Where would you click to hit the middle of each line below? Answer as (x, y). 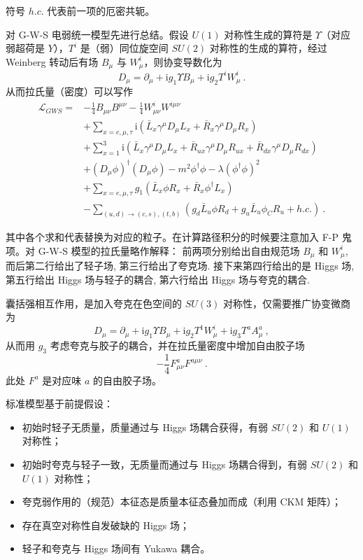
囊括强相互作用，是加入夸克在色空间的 (94, 303)
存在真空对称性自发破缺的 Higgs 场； (106, 525)
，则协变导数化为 (183, 61)
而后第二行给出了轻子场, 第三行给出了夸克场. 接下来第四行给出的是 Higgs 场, (180, 266)
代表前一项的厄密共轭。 (101, 10)
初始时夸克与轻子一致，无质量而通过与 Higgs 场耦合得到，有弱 (165, 464)
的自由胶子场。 (128, 380)
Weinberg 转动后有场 (52, 61)
